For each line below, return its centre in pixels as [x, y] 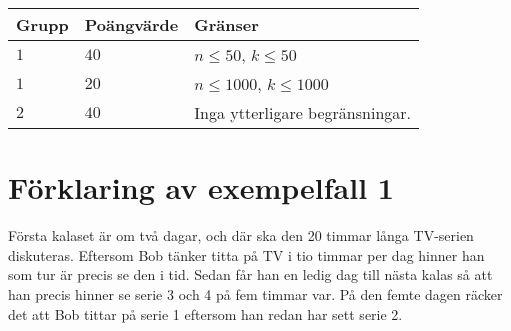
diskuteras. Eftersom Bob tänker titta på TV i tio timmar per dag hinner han [246, 254]
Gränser [226, 24]
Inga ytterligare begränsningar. [303, 112]
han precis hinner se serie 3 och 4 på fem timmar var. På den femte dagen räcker [255, 293]
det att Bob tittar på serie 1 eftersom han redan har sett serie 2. [205, 313]
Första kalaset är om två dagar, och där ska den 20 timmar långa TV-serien [241, 235]
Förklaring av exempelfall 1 [201, 187]
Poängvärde [131, 24]
